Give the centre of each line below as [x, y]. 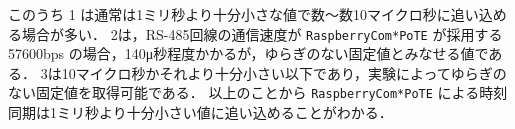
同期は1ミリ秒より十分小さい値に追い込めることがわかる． [200, 112]
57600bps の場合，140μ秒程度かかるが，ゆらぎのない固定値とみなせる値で [248, 53]
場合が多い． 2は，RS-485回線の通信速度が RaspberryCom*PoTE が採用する [262, 33]
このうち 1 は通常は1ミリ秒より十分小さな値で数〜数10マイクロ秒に [229, 14]
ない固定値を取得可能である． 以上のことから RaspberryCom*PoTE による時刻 [258, 92]
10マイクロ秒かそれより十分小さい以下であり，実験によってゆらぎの [284, 72]
